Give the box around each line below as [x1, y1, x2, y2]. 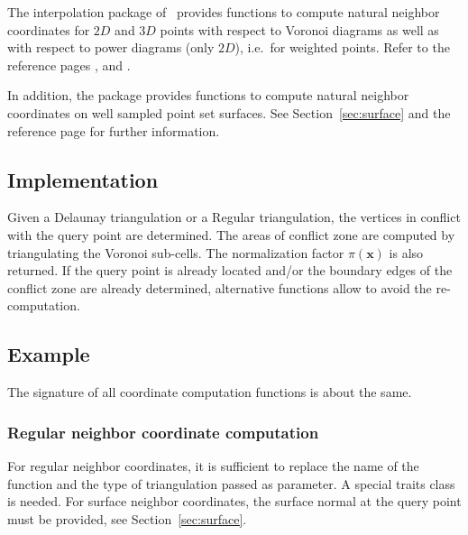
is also [389, 243, 424, 262]
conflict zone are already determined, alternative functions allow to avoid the [7, 278, 432, 297]
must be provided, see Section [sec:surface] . [7, 509, 247, 528]
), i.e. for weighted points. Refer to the [234, 38, 450, 57]
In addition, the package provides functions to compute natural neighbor [7, 86, 409, 105]
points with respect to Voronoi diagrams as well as [160, 20, 439, 39]
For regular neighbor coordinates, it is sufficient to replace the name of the [7, 456, 419, 475]
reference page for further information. [7, 121, 220, 140]
